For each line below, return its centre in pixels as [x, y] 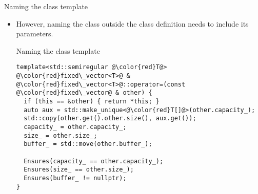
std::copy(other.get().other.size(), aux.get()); [110, 118]
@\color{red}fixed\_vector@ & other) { [84, 93]
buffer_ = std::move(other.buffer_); [88, 144]
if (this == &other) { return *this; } [92, 101]
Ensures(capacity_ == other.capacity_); [94, 161]
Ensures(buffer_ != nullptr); [75, 178]
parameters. [35, 34]
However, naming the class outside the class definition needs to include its [132, 23]
